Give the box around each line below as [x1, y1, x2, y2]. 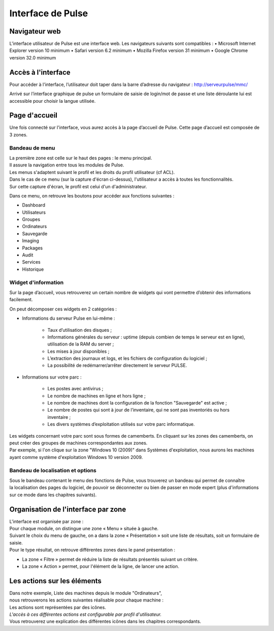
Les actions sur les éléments [9, 577, 101, 585]
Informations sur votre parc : [22, 374, 82, 380]
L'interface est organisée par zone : [9, 518, 84, 524]
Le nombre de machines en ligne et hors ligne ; [47, 392, 146, 399]
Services [22, 259, 41, 265]
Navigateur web [9, 27, 61, 36]
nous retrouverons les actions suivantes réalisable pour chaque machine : [9, 597, 164, 603]
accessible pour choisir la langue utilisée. [9, 98, 96, 104]
